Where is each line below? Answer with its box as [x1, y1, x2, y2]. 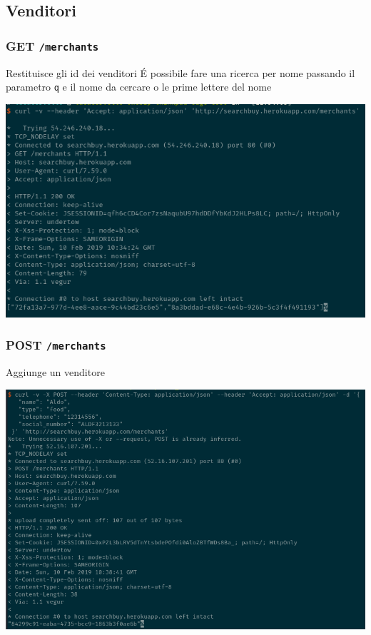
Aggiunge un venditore [6, 364, 105, 379]
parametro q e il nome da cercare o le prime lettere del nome [6, 79, 272, 94]
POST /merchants [6, 336, 106, 354]
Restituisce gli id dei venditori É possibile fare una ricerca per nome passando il [6, 65, 355, 80]
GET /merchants [6, 36, 99, 54]
